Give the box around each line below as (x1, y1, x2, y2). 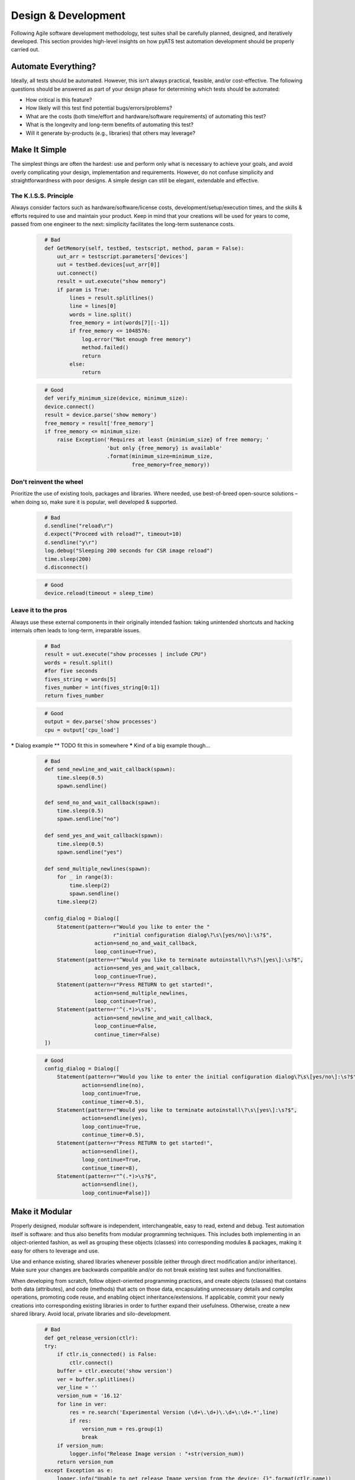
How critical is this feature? (25, 96, 92, 104)
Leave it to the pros (11, 606, 67, 614)
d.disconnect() (44, 564, 89, 571)
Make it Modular (11, 1206, 72, 1217)
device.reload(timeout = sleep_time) (44, 590, 154, 596)
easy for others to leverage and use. (11, 1247, 99, 1254)
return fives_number (44, 693, 104, 699)
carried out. (11, 46, 40, 53)
